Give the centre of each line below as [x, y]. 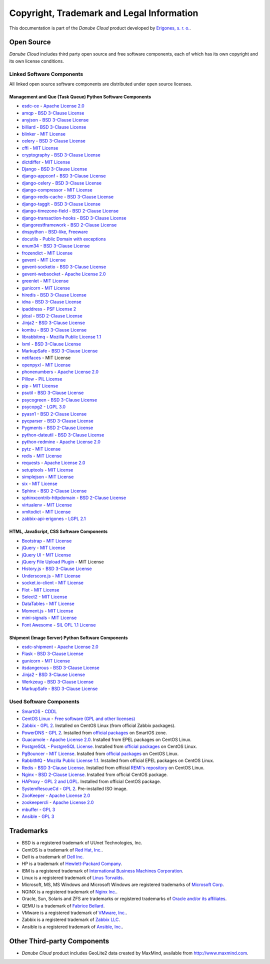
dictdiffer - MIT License [46, 162]
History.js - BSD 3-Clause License [57, 569]
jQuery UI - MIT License [46, 554]
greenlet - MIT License [45, 281]
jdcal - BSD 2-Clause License [52, 316]
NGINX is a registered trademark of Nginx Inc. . [69, 891]
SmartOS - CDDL [39, 711]
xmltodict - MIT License [46, 512]
